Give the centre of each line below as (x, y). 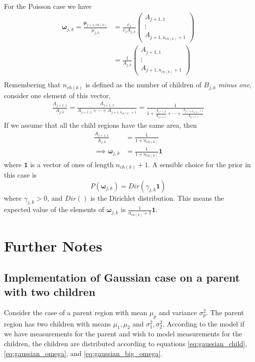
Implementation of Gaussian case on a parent (122, 277)
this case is (20, 175)
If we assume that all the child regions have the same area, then (101, 125)
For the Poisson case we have (48, 6)
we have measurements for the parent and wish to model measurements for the (123, 334)
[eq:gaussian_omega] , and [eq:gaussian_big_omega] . (83, 353)
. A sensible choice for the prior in (200, 164)
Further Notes (53, 246)
